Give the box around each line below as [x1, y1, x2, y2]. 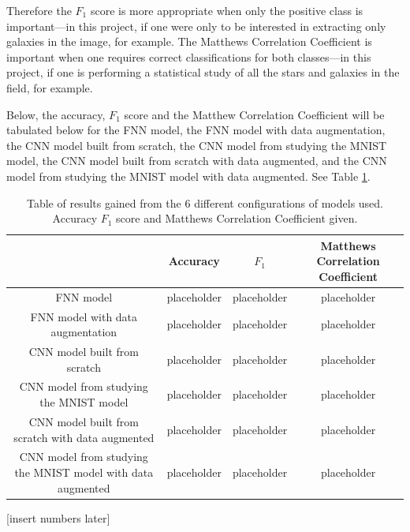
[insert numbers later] [6, 509, 110, 526]
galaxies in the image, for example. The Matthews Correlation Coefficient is [6, 33, 372, 50]
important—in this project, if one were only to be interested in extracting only [6, 17, 386, 34]
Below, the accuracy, [6, 106, 106, 122]
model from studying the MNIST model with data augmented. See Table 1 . [6, 167, 371, 184]
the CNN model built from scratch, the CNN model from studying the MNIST [6, 137, 387, 153]
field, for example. [6, 79, 93, 96]
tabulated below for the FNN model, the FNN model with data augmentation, [6, 122, 386, 138]
